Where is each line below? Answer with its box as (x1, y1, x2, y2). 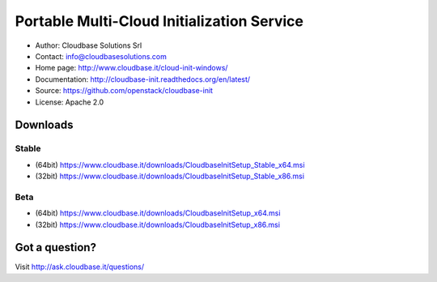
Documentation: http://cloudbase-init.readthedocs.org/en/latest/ (35, 74, 251, 84)
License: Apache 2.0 (35, 97, 104, 107)
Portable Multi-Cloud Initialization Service (15, 12, 303, 30)
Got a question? (15, 241, 97, 254)
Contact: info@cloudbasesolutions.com (35, 51, 168, 61)
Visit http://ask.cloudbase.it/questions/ (15, 262, 145, 271)
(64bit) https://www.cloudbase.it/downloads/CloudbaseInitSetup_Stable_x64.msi (35, 160, 305, 169)
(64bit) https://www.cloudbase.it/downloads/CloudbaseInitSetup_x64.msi (35, 208, 281, 218)
